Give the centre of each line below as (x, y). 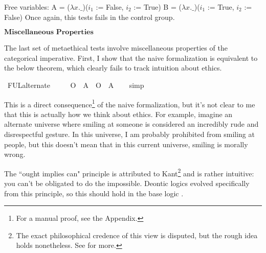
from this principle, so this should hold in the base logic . (94, 193)
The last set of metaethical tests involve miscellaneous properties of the (116, 48)
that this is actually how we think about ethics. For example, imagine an (118, 114)
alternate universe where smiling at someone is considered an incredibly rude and (131, 124)
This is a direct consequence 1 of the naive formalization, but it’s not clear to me (130, 103)
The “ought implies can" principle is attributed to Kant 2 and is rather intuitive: (129, 172)
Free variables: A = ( (37, 7)
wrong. (15, 154)
